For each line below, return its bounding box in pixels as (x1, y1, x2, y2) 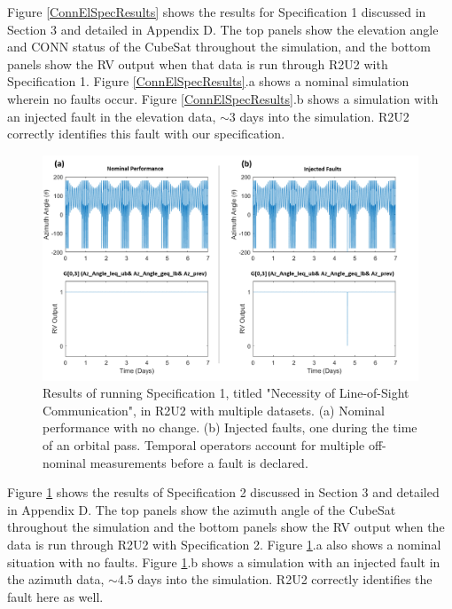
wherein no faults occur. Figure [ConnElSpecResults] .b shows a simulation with (7, 89, 439, 107)
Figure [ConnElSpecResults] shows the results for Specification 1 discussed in (7, 3, 426, 20)
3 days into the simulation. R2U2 (229, 107, 409, 125)
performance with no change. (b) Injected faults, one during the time (43, 418, 417, 437)
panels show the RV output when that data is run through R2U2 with (7, 54, 388, 73)
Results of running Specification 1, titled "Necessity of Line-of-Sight (43, 384, 409, 402)
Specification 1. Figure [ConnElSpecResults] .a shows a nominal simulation (7, 72, 409, 91)
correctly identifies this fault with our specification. (7, 124, 285, 143)
